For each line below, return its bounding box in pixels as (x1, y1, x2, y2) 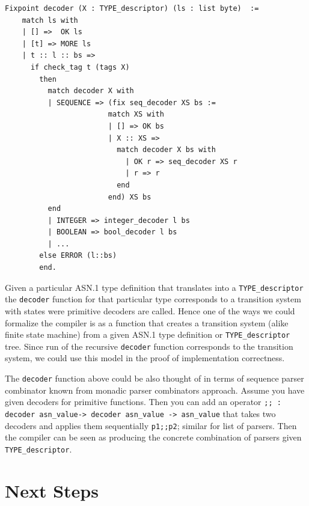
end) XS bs (108, 192, 151, 201)
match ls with (22, 16, 78, 25)
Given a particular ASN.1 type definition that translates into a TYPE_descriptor (5, 281, 304, 293)
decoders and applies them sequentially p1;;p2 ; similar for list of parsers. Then (5, 419, 297, 431)
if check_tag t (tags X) (30, 62, 130, 72)
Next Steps (5, 478, 99, 502)
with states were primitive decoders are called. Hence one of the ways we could (5, 304, 295, 317)
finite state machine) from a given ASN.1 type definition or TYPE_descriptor (5, 328, 290, 341)
